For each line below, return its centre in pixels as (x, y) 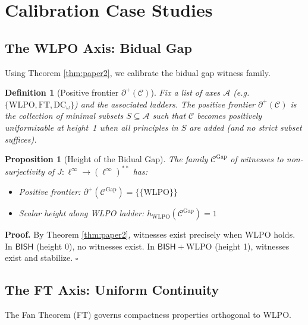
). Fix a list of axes (186, 92)
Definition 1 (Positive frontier (62, 92)
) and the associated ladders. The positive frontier (165, 104)
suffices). (21, 139)
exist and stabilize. (39, 258)
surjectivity (25, 171)
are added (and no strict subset (246, 127)
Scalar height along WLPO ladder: (81, 213)
